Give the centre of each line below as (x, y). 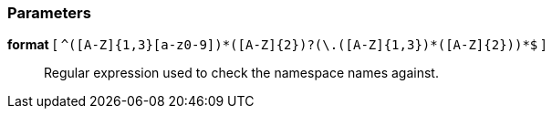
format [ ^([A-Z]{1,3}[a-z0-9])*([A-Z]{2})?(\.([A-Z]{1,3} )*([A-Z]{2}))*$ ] (277, 45)
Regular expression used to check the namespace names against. (241, 73)
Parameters (49, 13)
